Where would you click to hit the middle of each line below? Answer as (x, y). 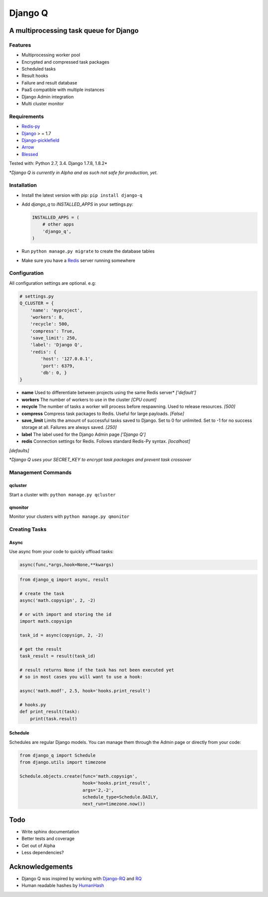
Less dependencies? (43, 852)
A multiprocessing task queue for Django (74, 31)
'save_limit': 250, (54, 338)
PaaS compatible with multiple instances (63, 90)
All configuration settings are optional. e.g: (53, 283)
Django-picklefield (40, 140)
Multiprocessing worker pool (51, 55)
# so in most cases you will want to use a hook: (81, 677)
